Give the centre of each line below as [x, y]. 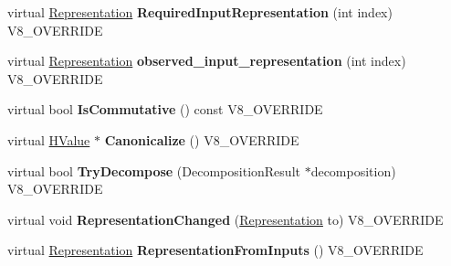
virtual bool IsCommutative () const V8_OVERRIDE [165, 109]
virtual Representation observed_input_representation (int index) [207, 61]
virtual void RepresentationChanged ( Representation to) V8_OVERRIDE [225, 219]
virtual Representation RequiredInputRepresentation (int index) [200, 12]
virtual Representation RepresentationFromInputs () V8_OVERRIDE [215, 250]
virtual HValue [49, 139]
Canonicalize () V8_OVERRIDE [202, 139]
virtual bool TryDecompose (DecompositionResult [154, 170]
